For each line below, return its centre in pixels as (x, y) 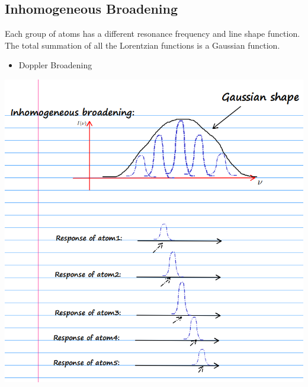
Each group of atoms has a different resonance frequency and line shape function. (153, 34)
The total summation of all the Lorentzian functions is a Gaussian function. (142, 45)
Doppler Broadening (55, 65)
